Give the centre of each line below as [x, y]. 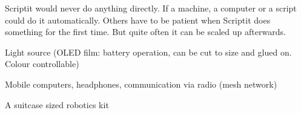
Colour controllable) [42, 64]
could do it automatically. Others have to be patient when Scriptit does [138, 20]
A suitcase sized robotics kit [57, 104]
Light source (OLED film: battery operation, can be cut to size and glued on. [148, 52]
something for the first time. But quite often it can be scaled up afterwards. [145, 32]
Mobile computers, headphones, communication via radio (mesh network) [141, 84]
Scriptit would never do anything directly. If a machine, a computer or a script [151, 8]
